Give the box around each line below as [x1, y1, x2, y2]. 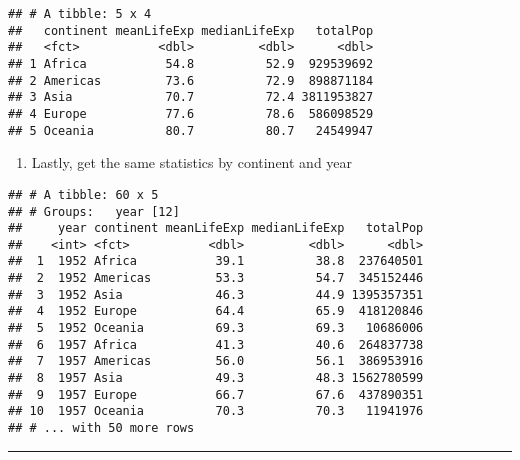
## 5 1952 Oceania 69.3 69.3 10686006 [8, 321, 424, 336]
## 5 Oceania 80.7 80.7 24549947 [8, 123, 374, 138]
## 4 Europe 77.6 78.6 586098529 [8, 106, 374, 121]
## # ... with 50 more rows [8, 421, 195, 436]
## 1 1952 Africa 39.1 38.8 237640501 [8, 254, 424, 269]
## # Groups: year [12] [8, 204, 180, 219]
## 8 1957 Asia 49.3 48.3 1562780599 [8, 371, 424, 386]
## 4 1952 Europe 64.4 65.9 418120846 [8, 304, 424, 319]
